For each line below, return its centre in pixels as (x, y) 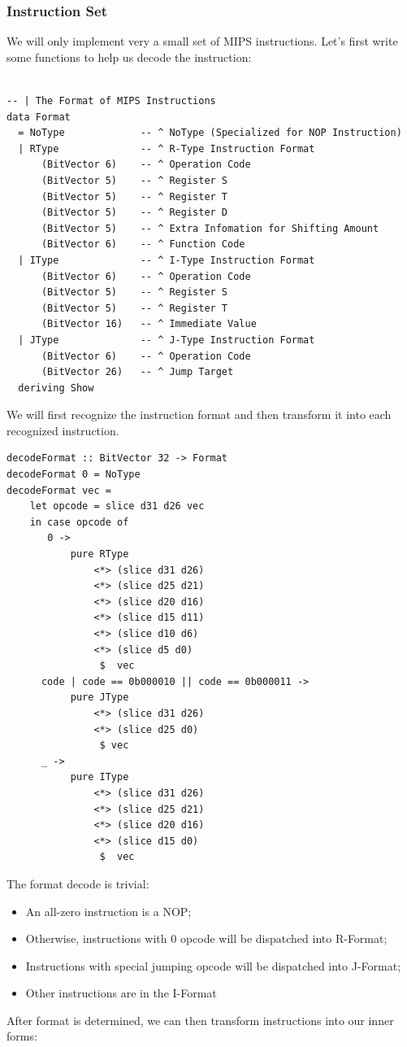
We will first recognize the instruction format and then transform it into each (199, 414)
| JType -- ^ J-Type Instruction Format (167, 340)
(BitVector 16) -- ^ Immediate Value (149, 324)
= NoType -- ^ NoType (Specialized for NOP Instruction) (210, 133)
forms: (22, 1036)
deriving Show (56, 388)
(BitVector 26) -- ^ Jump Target (137, 372)
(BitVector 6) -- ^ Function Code (143, 244)
